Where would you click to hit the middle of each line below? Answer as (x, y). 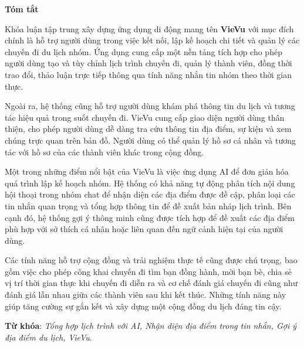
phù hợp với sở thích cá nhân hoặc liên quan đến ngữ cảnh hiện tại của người (144, 229)
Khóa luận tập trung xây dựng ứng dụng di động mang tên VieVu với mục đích (149, 28)
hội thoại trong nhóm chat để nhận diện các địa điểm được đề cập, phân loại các (150, 194)
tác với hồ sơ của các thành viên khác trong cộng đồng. (104, 152)
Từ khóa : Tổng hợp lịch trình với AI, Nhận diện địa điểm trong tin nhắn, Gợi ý (151, 326)
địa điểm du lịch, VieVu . (48, 337)
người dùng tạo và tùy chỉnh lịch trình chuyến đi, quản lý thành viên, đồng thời (148, 63)
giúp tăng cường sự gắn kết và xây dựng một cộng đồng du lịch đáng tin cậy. (143, 306)
